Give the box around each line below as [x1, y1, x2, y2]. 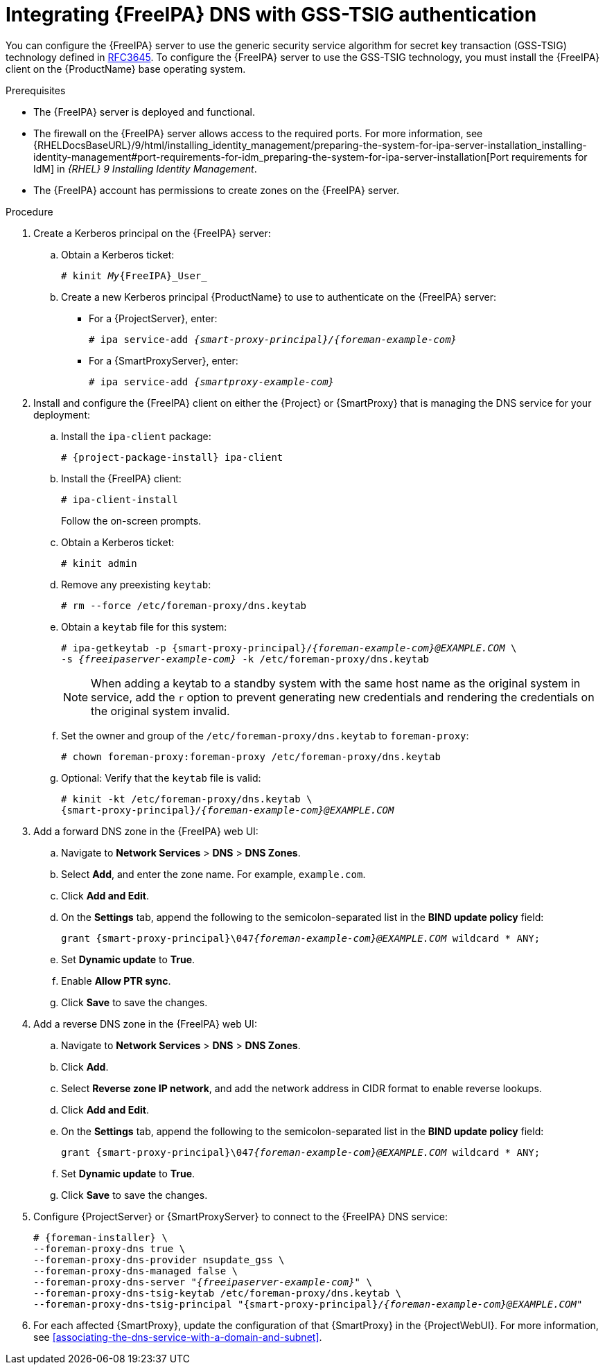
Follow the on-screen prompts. [61, 514, 202, 527]
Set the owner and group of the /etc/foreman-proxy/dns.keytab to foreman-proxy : [61, 729, 469, 741]
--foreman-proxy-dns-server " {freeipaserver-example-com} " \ [33, 1276, 372, 1288]
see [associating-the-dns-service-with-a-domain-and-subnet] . [33, 1331, 322, 1343]
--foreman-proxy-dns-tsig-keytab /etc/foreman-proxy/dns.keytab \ [33, 1287, 402, 1299]
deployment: [33, 408, 90, 421]
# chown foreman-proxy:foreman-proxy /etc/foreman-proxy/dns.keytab [61, 750, 441, 762]
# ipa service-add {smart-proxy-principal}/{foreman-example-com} [89, 333, 457, 345]
